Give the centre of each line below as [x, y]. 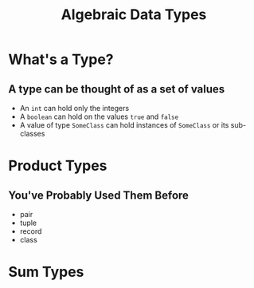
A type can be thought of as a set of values [117, 89]
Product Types [58, 166]
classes [32, 134]
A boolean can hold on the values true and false [99, 116]
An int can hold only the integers [74, 108]
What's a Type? [61, 59]
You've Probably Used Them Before [99, 195]
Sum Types [46, 272]
